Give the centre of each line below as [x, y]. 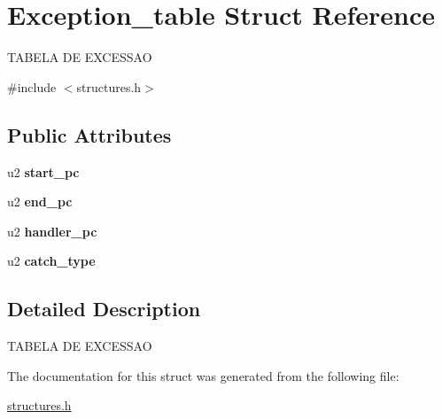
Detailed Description [104, 309]
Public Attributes [89, 134]
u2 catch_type [51, 261]
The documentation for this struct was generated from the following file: [203, 375]
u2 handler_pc [52, 231]
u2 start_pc [43, 171]
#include [32, 86]
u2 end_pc [40, 202]
